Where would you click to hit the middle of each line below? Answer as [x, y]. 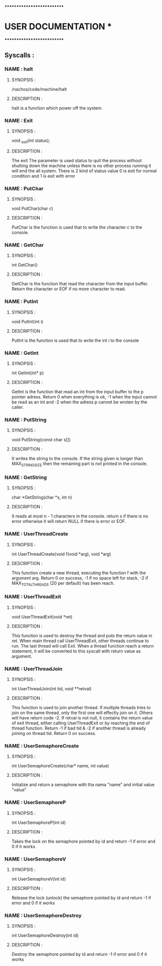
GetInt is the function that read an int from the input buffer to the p [77, 391]
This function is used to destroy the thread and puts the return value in [82, 635]
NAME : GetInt [22, 353]
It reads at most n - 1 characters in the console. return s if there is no [80, 516]
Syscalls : [20, 55]
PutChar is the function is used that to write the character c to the [77, 227]
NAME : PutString [26, 419]
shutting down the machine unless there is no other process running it [81, 166]
